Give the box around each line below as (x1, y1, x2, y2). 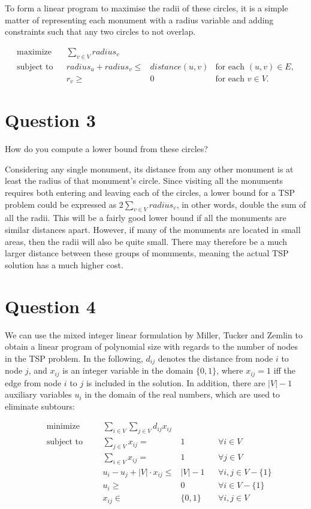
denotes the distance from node (158, 352, 273, 364)
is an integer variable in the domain (62, 364, 194, 377)
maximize (17, 47, 52, 56)
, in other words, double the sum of (176, 198, 306, 210)
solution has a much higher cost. (5, 258, 123, 271)
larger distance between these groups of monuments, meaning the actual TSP (5, 247, 289, 259)
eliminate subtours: (5, 399, 75, 412)
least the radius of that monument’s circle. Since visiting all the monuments (5, 174, 283, 187)
